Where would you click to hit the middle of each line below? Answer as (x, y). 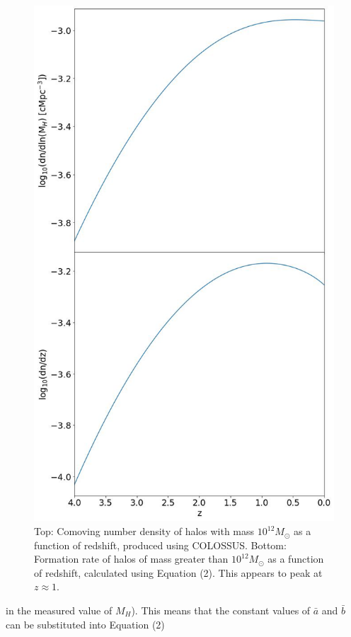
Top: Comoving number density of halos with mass (144, 531)
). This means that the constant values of (221, 610)
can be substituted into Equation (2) (85, 624)
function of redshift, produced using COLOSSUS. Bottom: (160, 545)
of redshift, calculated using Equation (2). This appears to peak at (178, 572)
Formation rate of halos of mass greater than (131, 559)
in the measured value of (59, 610)
